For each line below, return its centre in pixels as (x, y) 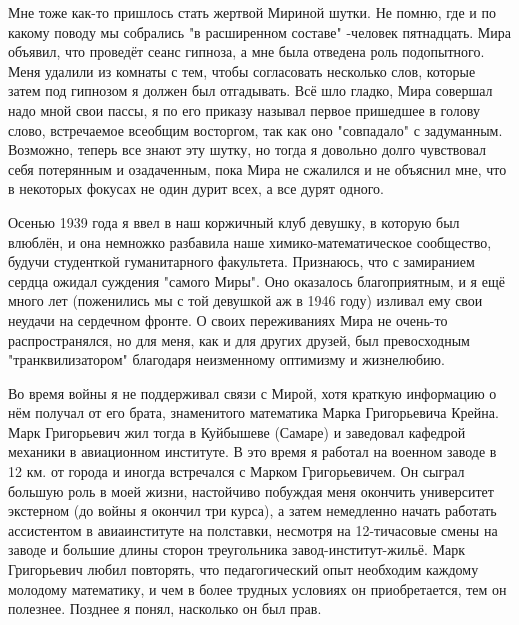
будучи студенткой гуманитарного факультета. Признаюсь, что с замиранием (241, 261)
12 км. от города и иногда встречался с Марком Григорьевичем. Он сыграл (236, 471)
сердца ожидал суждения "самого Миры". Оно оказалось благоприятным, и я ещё (256, 280)
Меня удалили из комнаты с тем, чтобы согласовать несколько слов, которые (242, 70)
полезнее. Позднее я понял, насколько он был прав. (165, 608)
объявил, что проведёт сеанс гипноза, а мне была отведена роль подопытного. (246, 51)
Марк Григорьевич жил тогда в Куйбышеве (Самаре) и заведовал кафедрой (237, 431)
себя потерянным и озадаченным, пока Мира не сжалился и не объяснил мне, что (257, 168)
